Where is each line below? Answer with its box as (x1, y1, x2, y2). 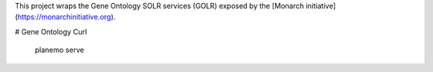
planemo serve (34, 45, 84, 55)
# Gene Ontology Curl (14, 26, 87, 36)
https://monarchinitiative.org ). (17, 12, 116, 22)
